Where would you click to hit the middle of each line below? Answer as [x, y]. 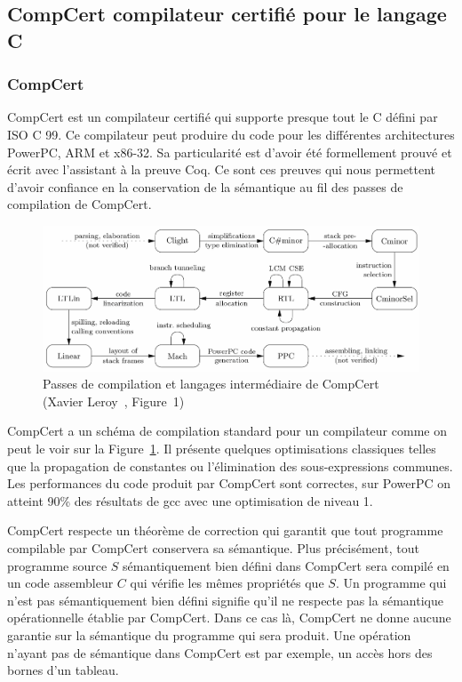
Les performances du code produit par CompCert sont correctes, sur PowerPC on [229, 483]
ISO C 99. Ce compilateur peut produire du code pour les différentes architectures [231, 134]
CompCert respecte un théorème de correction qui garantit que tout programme [225, 530]
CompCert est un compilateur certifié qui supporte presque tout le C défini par [223, 117]
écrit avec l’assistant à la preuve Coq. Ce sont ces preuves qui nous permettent [222, 169]
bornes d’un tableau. [63, 670]
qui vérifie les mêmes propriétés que [227, 583]
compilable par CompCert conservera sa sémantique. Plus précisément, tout [213, 548]
